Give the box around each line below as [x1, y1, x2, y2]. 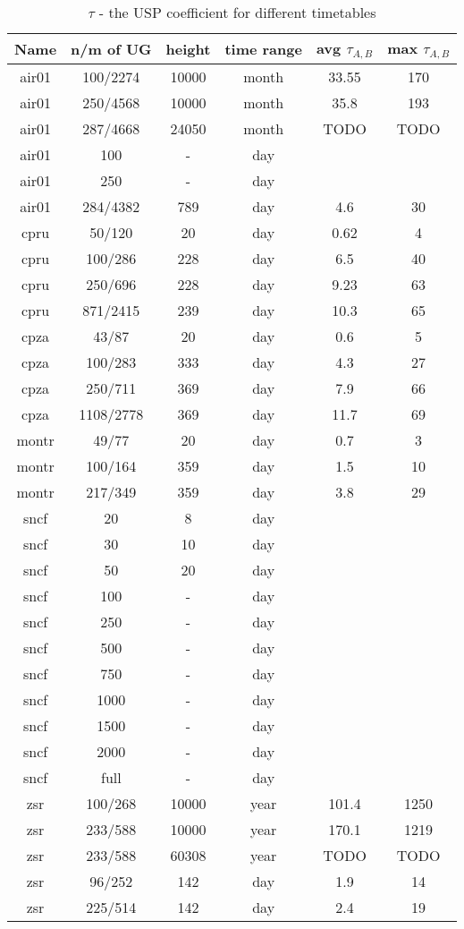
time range [224, 38, 302, 59]
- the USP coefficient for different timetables [98, 2, 376, 22]
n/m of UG [71, 38, 152, 59]
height [165, 38, 211, 59]
